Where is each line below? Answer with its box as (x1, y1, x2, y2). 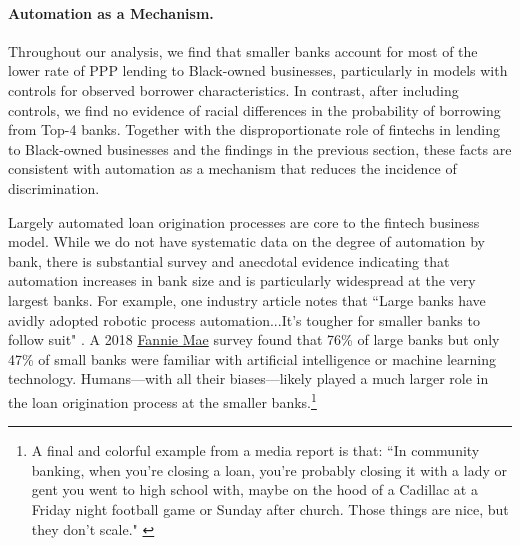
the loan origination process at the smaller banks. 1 (8, 388, 317, 412)
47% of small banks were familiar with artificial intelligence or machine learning (8, 348, 497, 369)
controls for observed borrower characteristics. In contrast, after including (8, 79, 459, 100)
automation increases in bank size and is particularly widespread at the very (8, 270, 476, 291)
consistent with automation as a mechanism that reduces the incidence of (8, 158, 457, 179)
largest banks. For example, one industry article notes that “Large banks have (8, 289, 486, 310)
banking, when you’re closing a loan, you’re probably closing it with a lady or (31, 459, 507, 480)
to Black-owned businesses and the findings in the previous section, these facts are (8, 138, 512, 159)
